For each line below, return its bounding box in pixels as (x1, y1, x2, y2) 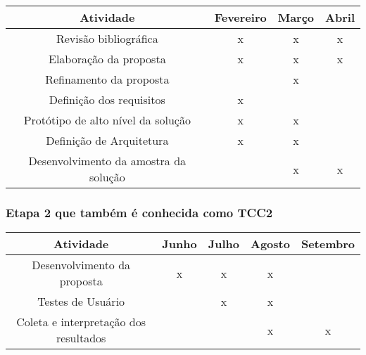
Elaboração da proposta (48, 51, 166, 67)
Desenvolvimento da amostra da (28, 153, 187, 169)
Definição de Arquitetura (46, 132, 169, 148)
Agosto (251, 235, 290, 252)
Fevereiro (214, 9, 267, 25)
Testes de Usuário (37, 293, 125, 310)
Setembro (301, 235, 355, 252)
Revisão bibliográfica (56, 30, 158, 46)
